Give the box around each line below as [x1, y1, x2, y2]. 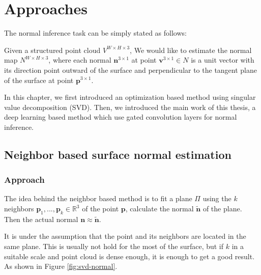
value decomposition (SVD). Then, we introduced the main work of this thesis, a [4, 101, 256, 112]
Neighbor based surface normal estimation [4, 146, 231, 162]
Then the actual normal [4, 213, 78, 224]
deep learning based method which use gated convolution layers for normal [4, 112, 237, 122]
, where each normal [48, 54, 111, 65]
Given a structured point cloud [4, 44, 101, 55]
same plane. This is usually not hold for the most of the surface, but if [4, 241, 224, 252]
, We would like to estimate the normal [130, 44, 252, 55]
